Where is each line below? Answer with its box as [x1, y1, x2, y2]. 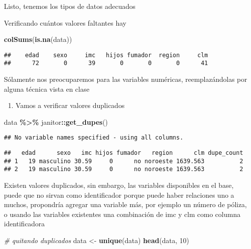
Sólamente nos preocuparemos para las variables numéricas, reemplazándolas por [4, 74, 247, 84]
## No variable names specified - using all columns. [4, 134, 184, 142]
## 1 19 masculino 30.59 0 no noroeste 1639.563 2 [4, 157, 243, 165]
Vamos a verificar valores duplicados [15, 100, 125, 110]
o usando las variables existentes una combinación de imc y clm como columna [4, 209, 241, 219]
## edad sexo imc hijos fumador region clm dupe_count [4, 149, 243, 157]
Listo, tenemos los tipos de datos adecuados [4, 1, 136, 11]
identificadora [4, 218, 45, 229]
